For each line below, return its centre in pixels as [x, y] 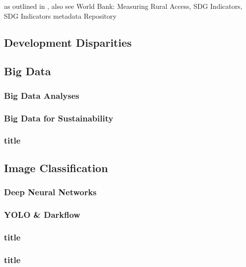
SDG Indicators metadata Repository [60, 15]
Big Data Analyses [42, 95]
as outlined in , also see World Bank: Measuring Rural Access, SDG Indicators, [123, 6]
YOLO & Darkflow [42, 214]
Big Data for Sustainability [59, 118]
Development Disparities [68, 42]
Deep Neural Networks [50, 192]
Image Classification [56, 167]
